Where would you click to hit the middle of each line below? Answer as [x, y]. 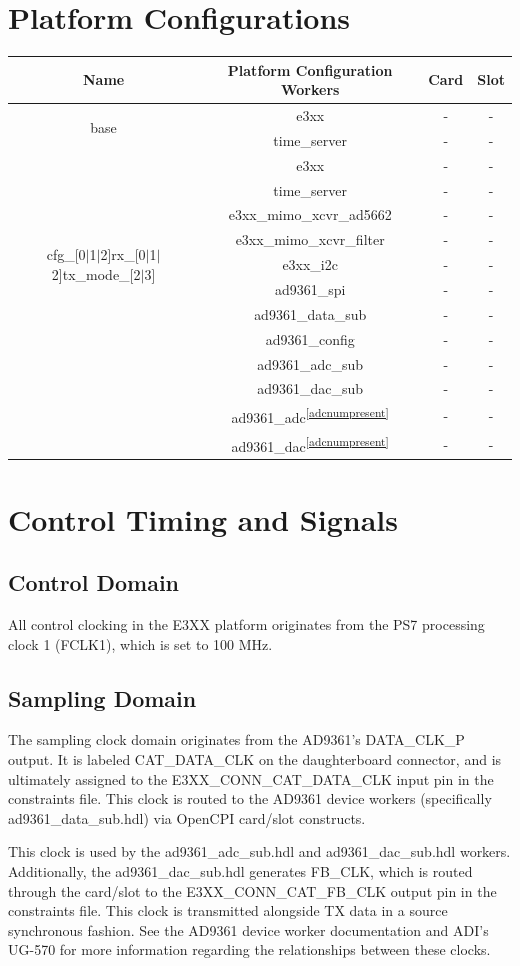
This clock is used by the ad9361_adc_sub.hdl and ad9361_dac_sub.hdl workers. [259, 851]
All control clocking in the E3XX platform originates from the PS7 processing [246, 624]
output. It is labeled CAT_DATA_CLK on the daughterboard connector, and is [255, 759]
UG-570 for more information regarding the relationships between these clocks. [249, 949]
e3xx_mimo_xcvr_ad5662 [310, 214]
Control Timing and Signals [203, 518]
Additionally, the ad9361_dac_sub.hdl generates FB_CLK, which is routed [240, 870]
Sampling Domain [102, 697]
